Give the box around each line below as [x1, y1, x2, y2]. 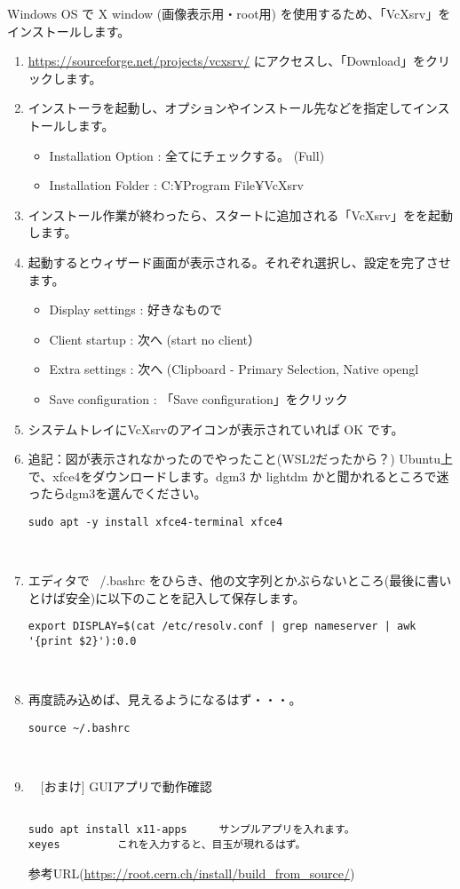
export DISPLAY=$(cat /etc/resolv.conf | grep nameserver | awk [28, 620, 416, 633]
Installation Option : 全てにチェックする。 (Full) [49, 146, 325, 164]
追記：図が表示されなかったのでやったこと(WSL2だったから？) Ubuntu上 [28, 449, 453, 468]
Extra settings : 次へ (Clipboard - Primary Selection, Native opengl [49, 360, 419, 378]
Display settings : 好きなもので [49, 300, 223, 319]
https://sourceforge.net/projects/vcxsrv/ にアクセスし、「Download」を [28, 52, 426, 70]
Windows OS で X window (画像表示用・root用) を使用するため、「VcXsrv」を [7, 4, 451, 22]
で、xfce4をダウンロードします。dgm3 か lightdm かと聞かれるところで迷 [28, 466, 449, 485]
